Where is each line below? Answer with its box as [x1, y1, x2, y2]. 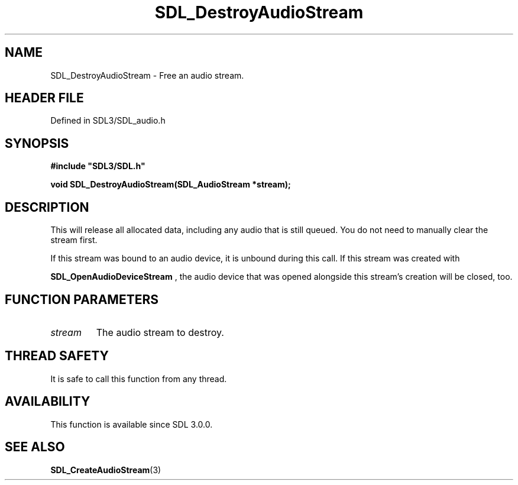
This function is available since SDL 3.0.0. [50, 419, 213, 429]
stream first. [50, 235, 98, 245]
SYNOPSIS [5, 135, 69, 151]
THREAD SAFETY [5, 348, 109, 364]
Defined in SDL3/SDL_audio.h [50, 115, 166, 126]
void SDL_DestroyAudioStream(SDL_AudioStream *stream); [50, 179, 291, 190]
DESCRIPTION [5, 199, 89, 215]
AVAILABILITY [5, 394, 90, 409]
